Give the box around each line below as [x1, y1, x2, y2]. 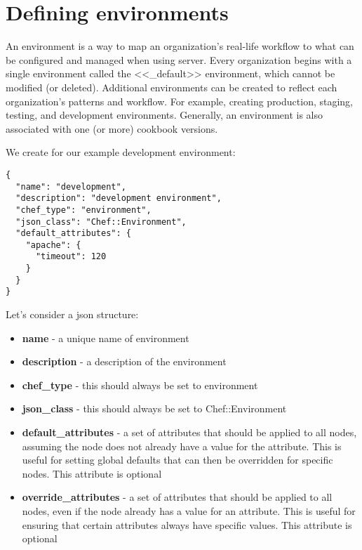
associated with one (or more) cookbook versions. [6, 121, 218, 136]
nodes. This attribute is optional [22, 466, 162, 480]
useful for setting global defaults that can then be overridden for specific [22, 452, 333, 467]
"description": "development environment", [15, 193, 222, 204]
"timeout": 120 [35, 251, 107, 262]
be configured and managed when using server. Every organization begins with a [6, 52, 352, 67]
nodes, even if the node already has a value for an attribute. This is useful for [22, 504, 356, 518]
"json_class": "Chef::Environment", [15, 216, 187, 227]
